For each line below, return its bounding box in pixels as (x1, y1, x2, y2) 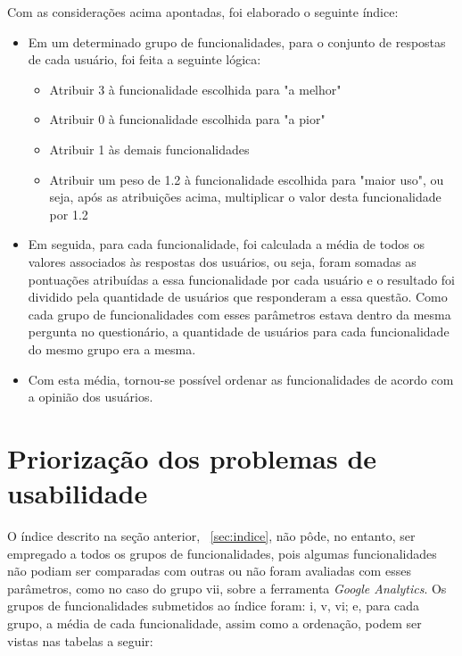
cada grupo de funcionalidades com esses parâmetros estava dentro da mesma (28, 304, 451, 323)
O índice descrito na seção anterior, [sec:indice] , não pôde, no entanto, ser (7, 527, 416, 544)
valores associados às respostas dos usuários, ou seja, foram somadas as (28, 252, 417, 270)
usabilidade (7, 475, 148, 511)
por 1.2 (49, 204, 88, 223)
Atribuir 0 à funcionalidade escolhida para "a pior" (49, 110, 326, 129)
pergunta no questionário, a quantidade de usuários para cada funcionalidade (28, 322, 450, 341)
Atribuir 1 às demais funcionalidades (49, 139, 250, 158)
